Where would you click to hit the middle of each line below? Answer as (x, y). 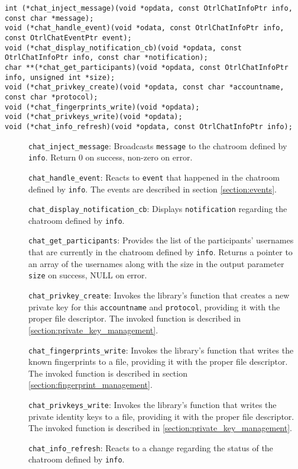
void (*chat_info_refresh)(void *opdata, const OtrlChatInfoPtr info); (149, 126)
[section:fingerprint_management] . (90, 385)
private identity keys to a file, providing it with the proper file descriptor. (161, 416)
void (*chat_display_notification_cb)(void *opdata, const (123, 48)
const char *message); (49, 18)
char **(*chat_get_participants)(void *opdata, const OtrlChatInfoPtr (147, 67)
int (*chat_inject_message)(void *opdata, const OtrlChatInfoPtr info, (149, 8)
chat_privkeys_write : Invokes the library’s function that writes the (153, 404)
